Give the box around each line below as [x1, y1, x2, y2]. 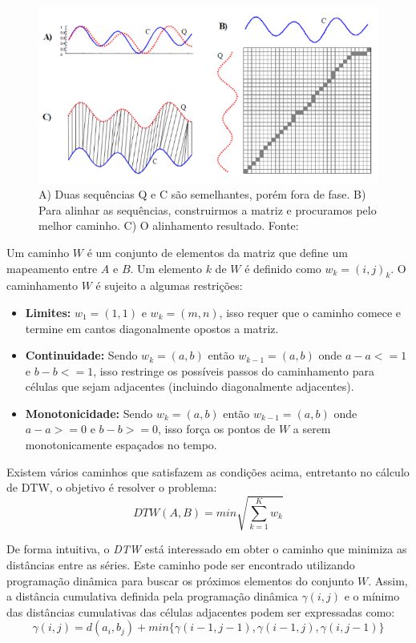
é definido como [244, 259, 321, 276]
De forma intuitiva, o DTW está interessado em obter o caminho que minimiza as [6, 541, 407, 557]
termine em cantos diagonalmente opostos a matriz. [25, 319, 279, 336]
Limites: [25, 303, 71, 320]
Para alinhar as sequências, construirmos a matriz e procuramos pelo [38, 201, 377, 218]
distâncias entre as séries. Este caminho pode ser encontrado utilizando [6, 556, 355, 573]
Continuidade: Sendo [25, 347, 138, 364]
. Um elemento [130, 259, 202, 276]
